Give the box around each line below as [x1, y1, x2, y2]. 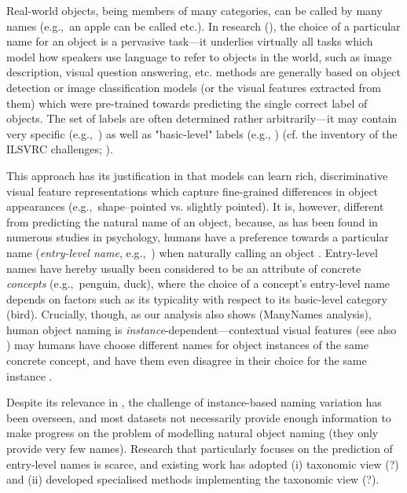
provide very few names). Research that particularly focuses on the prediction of [6, 440, 393, 457]
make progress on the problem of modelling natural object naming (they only [6, 425, 379, 441]
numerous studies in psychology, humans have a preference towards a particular [6, 229, 389, 245]
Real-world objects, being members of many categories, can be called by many [6, 2, 383, 18]
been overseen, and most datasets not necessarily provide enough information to [6, 409, 391, 425]
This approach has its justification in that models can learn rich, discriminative [6, 167, 388, 183]
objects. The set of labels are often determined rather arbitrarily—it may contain [6, 110, 398, 127]
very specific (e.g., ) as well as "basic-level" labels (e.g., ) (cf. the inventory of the [6, 125, 398, 142]
